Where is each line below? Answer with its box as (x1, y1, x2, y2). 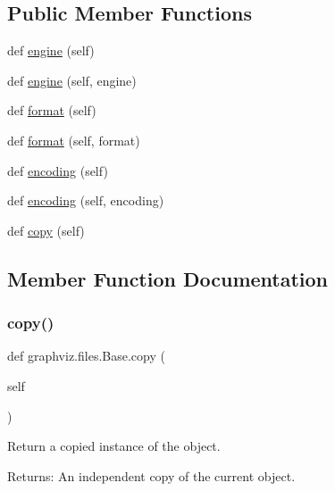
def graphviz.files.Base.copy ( (7, 346, 165, 365)
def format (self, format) (7, 130, 140, 149)
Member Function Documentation (7, 264, 329, 292)
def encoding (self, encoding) (7, 191, 164, 210)
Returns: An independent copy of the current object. (7, 466, 296, 485)
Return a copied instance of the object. (7, 437, 221, 455)
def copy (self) (7, 221, 85, 239)
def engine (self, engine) (7, 71, 137, 89)
